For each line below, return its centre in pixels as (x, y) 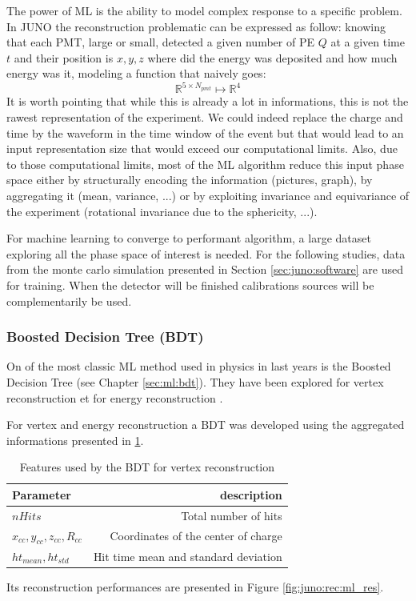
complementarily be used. (69, 300)
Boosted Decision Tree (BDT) (105, 337)
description (251, 494)
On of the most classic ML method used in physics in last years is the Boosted (199, 366)
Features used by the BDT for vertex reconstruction (147, 467)
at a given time (368, 42)
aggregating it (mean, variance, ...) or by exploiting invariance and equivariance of (208, 196)
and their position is (64, 57)
